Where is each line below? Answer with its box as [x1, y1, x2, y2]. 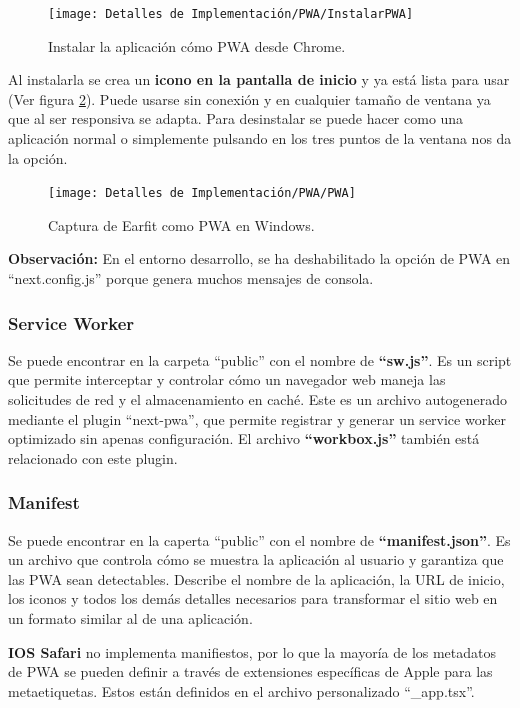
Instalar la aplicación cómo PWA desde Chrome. [48, 35, 346, 56]
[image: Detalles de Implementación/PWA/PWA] [48, 186, 356, 201]
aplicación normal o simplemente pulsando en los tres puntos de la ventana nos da [8, 128, 512, 149]
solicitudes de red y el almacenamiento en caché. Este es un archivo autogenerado [8, 389, 508, 410]
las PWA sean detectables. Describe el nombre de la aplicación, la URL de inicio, [8, 568, 505, 589]
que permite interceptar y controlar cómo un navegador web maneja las [8, 369, 446, 390]
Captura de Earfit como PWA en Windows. [48, 214, 315, 235]
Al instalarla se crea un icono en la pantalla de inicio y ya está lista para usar [8, 69, 510, 90]
